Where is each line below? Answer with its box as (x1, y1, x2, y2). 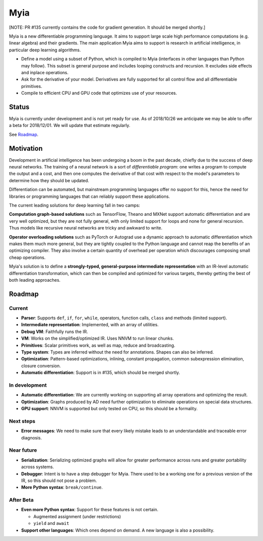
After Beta (9, 497, 34, 503)
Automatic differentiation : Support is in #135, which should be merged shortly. (21, 370, 180, 375)
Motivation (9, 144, 43, 152)
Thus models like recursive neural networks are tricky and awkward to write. (9, 225, 163, 231)
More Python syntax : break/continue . (21, 484, 103, 490)
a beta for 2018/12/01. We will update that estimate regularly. (9, 123, 131, 128)
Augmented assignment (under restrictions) (33, 513, 121, 520)
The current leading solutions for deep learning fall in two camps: (9, 203, 140, 208)
